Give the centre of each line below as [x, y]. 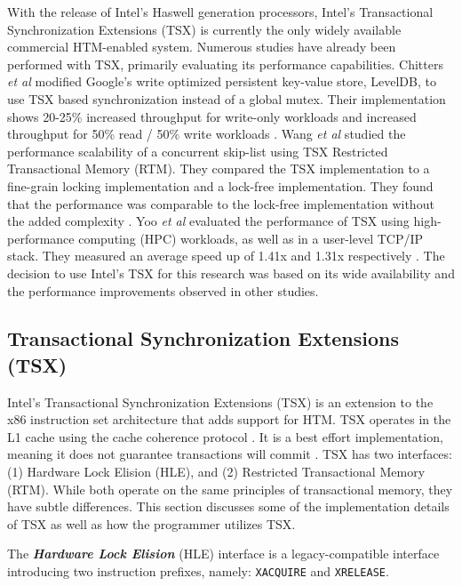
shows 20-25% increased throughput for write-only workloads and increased [212, 116]
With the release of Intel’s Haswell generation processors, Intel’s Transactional [220, 12]
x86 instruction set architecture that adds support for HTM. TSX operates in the [229, 419]
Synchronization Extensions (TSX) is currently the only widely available [204, 29]
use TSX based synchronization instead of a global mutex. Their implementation [227, 98]
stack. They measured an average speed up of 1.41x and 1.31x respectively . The [226, 256]
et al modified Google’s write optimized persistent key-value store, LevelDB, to [222, 81]
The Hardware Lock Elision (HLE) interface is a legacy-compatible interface [223, 554]
